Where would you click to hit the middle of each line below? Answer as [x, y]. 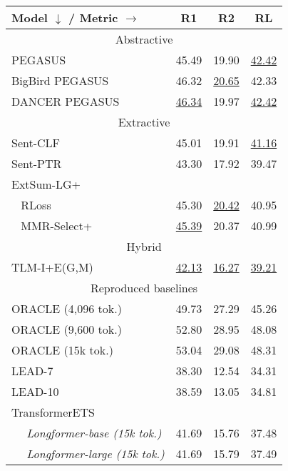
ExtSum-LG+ [46, 184]
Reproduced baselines [144, 288]
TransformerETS [53, 412]
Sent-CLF [36, 143]
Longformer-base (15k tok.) [94, 433]
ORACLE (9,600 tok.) [67, 329]
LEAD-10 [35, 391]
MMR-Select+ [57, 225]
